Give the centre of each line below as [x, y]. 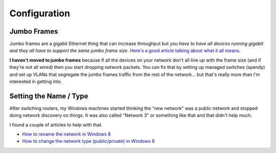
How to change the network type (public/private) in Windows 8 [89, 141]
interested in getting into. [36, 82]
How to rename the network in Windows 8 [66, 134]
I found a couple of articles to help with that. [56, 124]
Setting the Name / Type [49, 96]
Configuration [40, 13]
